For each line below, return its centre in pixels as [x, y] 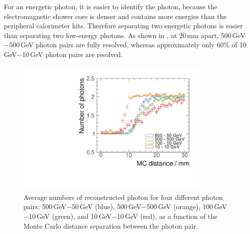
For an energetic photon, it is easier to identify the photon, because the [111, 6]
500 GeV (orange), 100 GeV [187, 206]
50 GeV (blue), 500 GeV [107, 206]
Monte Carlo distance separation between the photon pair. [111, 225]
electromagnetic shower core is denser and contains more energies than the [115, 16]
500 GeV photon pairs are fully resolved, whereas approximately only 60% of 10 [128, 45]
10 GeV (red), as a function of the [167, 216]
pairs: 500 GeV [45, 206]
